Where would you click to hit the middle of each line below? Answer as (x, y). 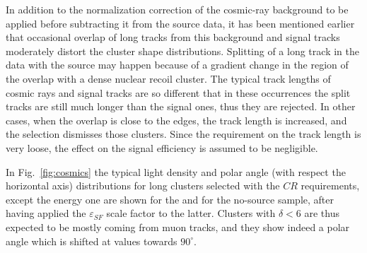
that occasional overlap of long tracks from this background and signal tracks (173, 37)
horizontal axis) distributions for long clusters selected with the (143, 186)
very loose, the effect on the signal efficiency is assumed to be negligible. (162, 147)
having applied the (46, 213)
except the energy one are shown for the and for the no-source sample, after (170, 199)
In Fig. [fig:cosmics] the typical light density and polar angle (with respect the (176, 171)
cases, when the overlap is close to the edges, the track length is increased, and (176, 120)
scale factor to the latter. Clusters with (191, 213)
